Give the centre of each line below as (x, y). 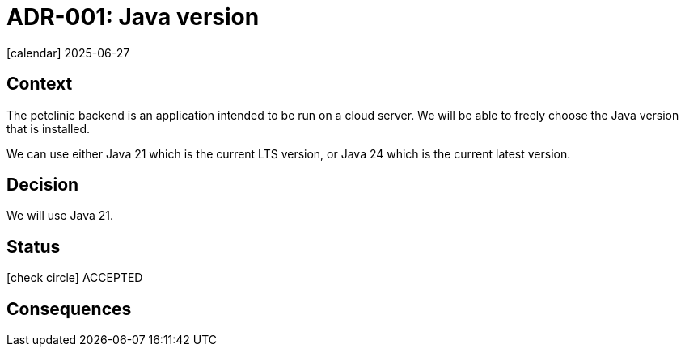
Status (34, 246)
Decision (43, 185)
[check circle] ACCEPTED (75, 278)
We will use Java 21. (60, 216)
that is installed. (49, 128)
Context (40, 84)
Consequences (69, 309)
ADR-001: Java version (133, 17)
